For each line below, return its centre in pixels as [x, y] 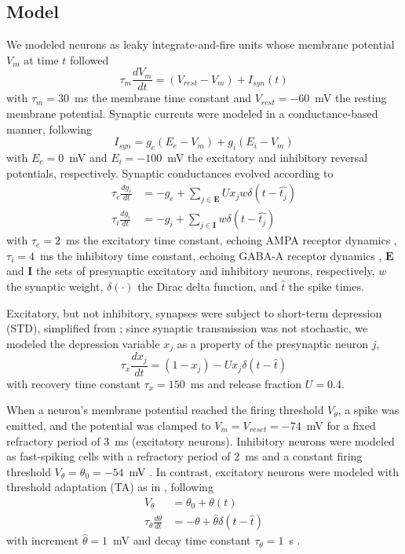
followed [89, 59]
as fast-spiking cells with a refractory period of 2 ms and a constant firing [184, 456]
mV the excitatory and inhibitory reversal [268, 158]
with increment [43, 540]
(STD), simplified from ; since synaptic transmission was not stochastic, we [187, 328]
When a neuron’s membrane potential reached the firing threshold [165, 410]
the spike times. [327, 286]
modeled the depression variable [83, 343]
